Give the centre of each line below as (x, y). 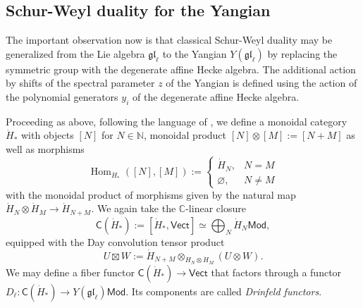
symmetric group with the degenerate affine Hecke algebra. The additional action (181, 69)
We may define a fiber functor (70, 272)
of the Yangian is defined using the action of (262, 83)
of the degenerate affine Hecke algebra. (216, 96)
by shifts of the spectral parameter (80, 83)
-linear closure (216, 208)
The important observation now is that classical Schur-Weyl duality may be (169, 40)
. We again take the (134, 208)
